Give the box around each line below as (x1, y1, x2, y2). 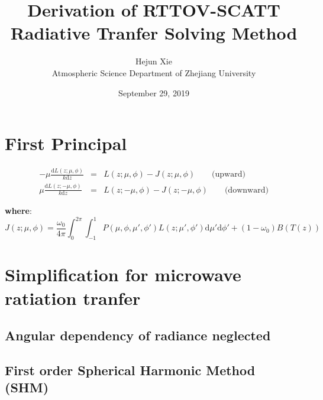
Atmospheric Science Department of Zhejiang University (51, 66, 256, 79)
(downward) (224, 186, 269, 194)
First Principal (5, 131, 127, 155)
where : (5, 204, 32, 217)
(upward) (212, 170, 246, 179)
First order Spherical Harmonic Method (5, 361, 256, 379)
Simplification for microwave (5, 262, 241, 287)
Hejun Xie (135, 55, 172, 67)
